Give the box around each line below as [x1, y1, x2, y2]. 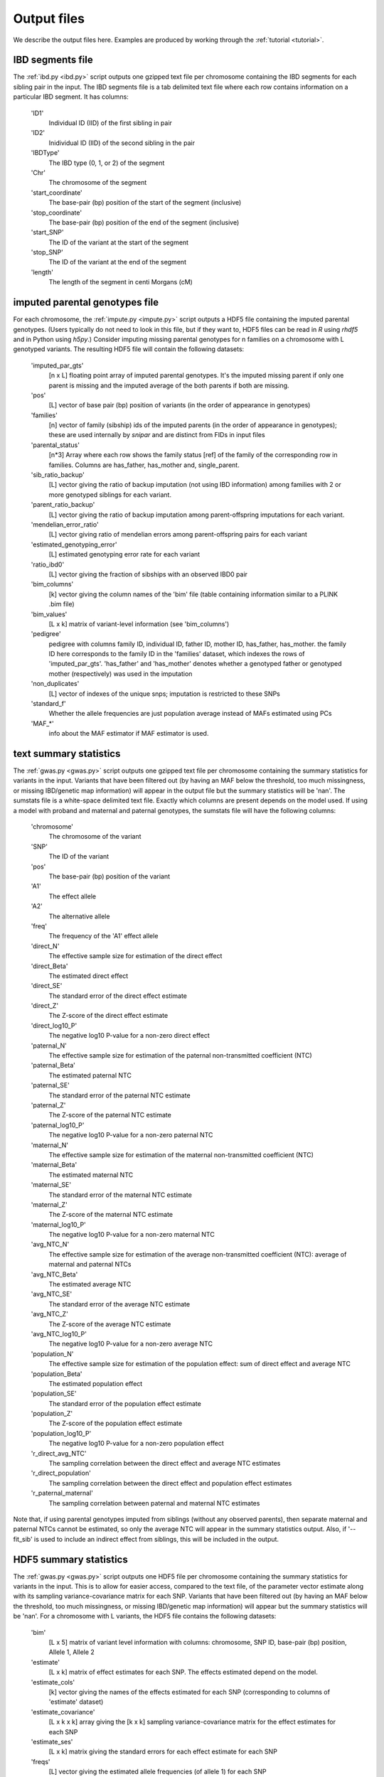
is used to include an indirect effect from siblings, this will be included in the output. [33, 1535, 279, 1543]
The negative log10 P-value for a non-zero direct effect [48, 1031, 210, 1040]
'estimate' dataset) [48, 1697, 104, 1706]
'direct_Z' [31, 1002, 59, 1010]
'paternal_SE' [31, 1081, 70, 1090]
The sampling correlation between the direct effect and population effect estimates [48, 1478, 292, 1487]
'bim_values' [31, 610, 68, 618]
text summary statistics [13, 748, 121, 760]
